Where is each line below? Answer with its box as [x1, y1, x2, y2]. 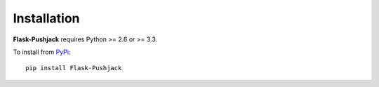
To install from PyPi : [13, 48, 71, 56]
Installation [13, 11, 80, 26]
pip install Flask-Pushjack [25, 64, 122, 72]
